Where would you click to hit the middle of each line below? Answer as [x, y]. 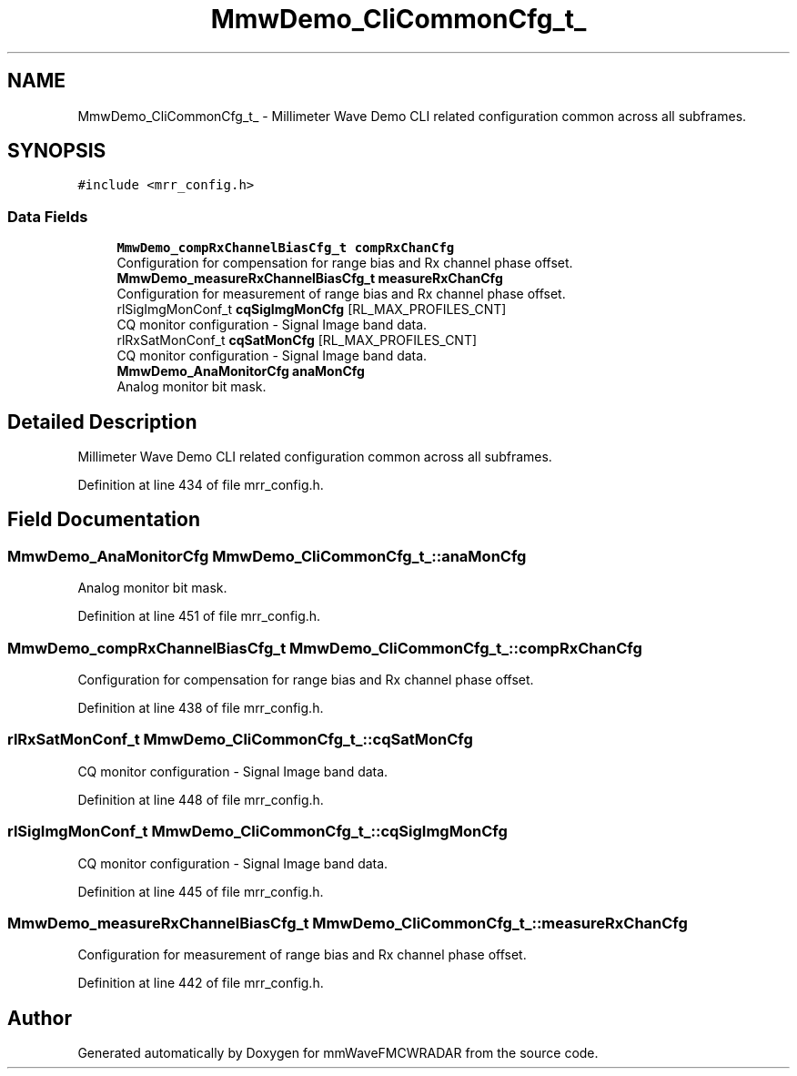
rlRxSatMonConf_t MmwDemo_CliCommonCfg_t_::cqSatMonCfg [240, 740]
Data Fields [48, 216]
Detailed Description [102, 421]
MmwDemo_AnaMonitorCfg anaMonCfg [241, 371]
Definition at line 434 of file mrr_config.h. [201, 485]
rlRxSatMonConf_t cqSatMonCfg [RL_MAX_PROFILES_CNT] [297, 340]
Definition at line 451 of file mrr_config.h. [199, 616]
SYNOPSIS [57, 151]
